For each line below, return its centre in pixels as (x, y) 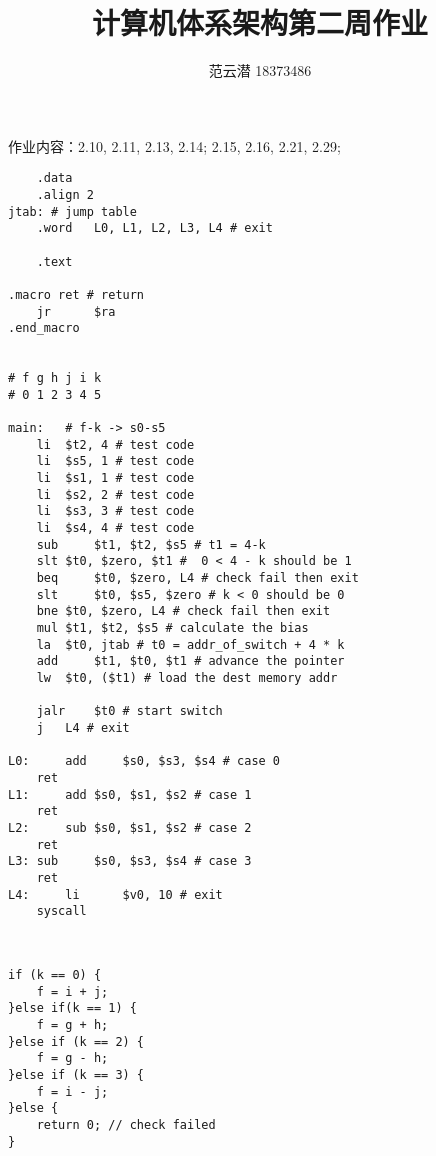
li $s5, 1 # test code (115, 461)
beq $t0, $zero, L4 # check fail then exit (197, 578)
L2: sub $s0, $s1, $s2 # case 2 (130, 827)
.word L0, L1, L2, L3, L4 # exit (154, 228)
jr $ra (76, 311)
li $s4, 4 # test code (115, 528)
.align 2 (65, 194)
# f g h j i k (55, 378)
